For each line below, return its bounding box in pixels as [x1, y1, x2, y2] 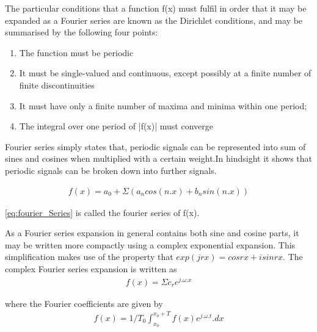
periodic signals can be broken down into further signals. [5, 164, 217, 176]
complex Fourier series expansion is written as [5, 262, 177, 275]
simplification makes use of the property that [5, 250, 173, 263]
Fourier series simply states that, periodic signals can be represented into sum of [5, 140, 306, 153]
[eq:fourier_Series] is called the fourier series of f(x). [5, 206, 200, 218]
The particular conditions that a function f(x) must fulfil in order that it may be [5, 2, 307, 14]
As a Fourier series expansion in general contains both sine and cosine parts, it [5, 226, 299, 239]
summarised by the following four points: [5, 26, 158, 38]
